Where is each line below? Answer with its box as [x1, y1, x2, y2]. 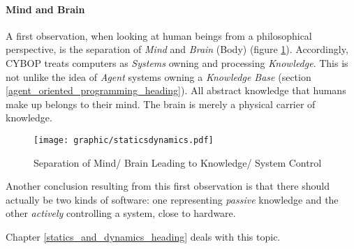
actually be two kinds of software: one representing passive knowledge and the [6, 192, 339, 206]
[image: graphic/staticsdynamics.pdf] [34, 135, 214, 145]
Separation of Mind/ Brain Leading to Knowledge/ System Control [34, 155, 322, 169]
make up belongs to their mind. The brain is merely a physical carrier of [6, 96, 316, 111]
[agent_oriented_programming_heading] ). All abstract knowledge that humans [6, 83, 346, 98]
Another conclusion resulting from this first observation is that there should [6, 179, 330, 193]
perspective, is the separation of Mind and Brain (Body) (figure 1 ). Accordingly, [6, 42, 348, 56]
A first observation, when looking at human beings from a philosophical [6, 28, 312, 43]
